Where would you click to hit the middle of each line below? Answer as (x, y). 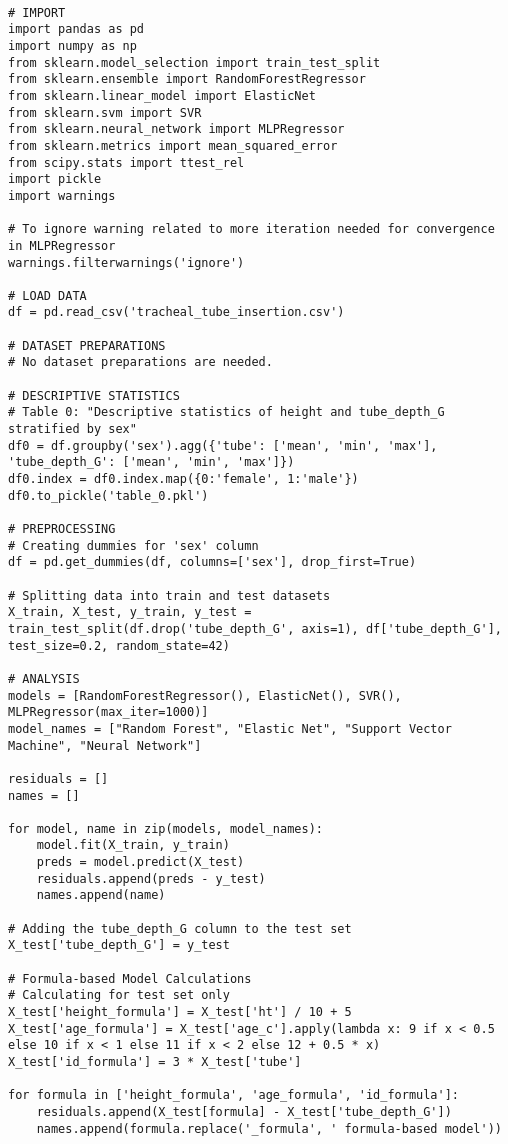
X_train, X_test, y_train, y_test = (130, 612)
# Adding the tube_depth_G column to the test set (180, 928)
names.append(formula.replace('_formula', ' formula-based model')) (269, 1128)
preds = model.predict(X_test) (140, 862)
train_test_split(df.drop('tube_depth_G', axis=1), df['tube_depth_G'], (255, 628)
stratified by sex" (72, 429)
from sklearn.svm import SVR (105, 112)
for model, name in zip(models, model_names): (165, 828)
